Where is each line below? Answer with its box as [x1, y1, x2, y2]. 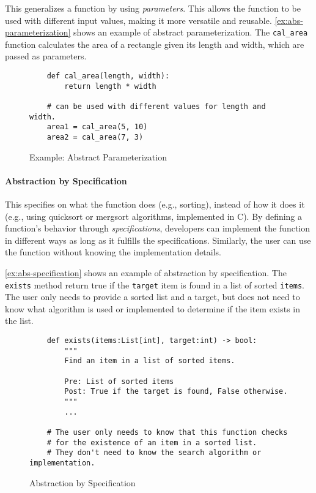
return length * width [64, 81, 156, 91]
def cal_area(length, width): [46, 72, 170, 81]
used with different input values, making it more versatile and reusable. [5, 13, 272, 26]
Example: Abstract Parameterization [29, 150, 167, 163]
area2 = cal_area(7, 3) [46, 132, 144, 141]
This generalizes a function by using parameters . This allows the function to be [5, 2, 301, 14]
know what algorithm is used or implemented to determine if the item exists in [5, 302, 300, 315]
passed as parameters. [5, 50, 87, 62]
